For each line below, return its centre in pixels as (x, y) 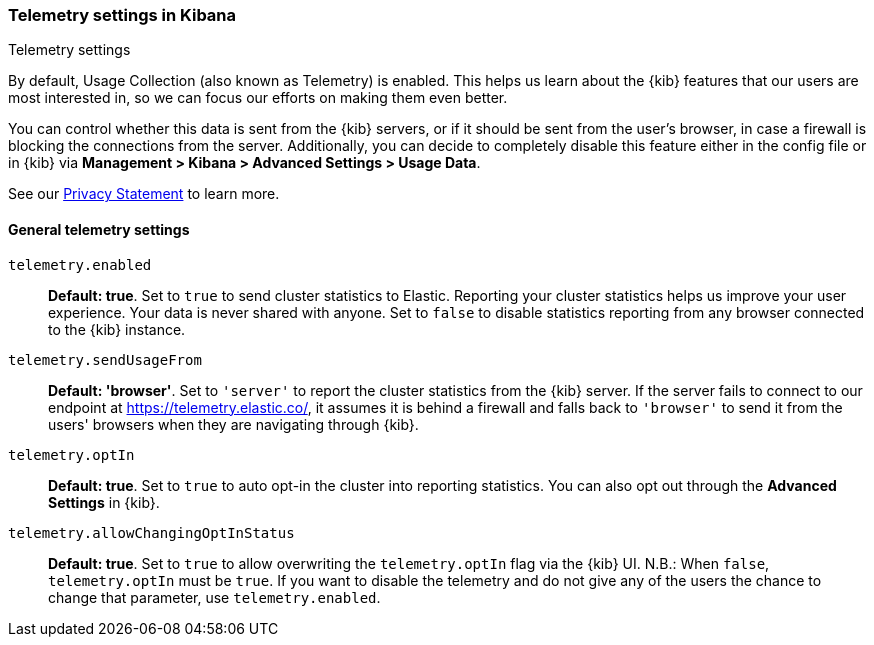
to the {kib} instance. (117, 329)
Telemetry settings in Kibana (122, 15)
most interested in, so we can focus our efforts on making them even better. (258, 98)
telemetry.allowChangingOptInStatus (151, 532)
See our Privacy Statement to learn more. (144, 194)
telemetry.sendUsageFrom (105, 359)
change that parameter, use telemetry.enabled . (214, 597)
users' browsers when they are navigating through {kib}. (233, 424)
